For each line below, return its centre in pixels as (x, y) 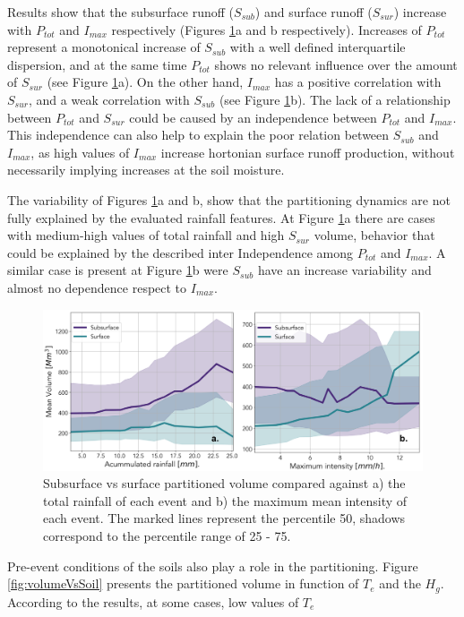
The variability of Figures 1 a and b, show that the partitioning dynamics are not (229, 199)
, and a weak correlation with (109, 99)
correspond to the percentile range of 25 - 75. (167, 535)
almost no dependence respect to (97, 287)
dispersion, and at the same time (97, 64)
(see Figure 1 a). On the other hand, (145, 82)
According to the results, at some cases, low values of (153, 601)
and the (400, 583)
